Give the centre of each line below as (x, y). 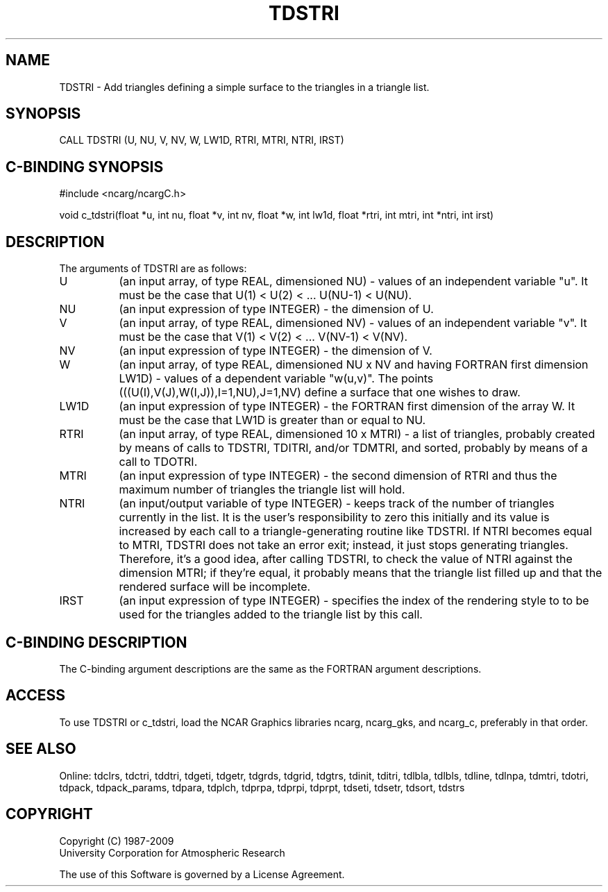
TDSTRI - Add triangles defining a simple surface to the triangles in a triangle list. (244, 87)
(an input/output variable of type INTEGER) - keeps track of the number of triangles (337, 504)
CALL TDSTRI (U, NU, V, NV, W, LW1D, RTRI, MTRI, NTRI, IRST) (202, 140)
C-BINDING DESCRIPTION (96, 642)
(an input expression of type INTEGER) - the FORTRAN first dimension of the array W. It (347, 406)
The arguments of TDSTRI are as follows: (153, 269)
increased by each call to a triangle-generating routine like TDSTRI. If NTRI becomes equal (355, 531)
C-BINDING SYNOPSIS (85, 167)
